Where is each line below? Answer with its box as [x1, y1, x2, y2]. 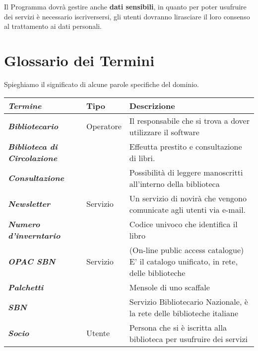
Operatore [86, 120, 122, 132]
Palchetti [8, 281, 44, 293]
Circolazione [8, 152, 58, 164]
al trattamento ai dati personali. [4, 21, 102, 31]
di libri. [129, 152, 155, 164]
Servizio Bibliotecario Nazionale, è [129, 295, 248, 307]
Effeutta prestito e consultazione [129, 140, 242, 152]
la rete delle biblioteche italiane [129, 307, 238, 319]
